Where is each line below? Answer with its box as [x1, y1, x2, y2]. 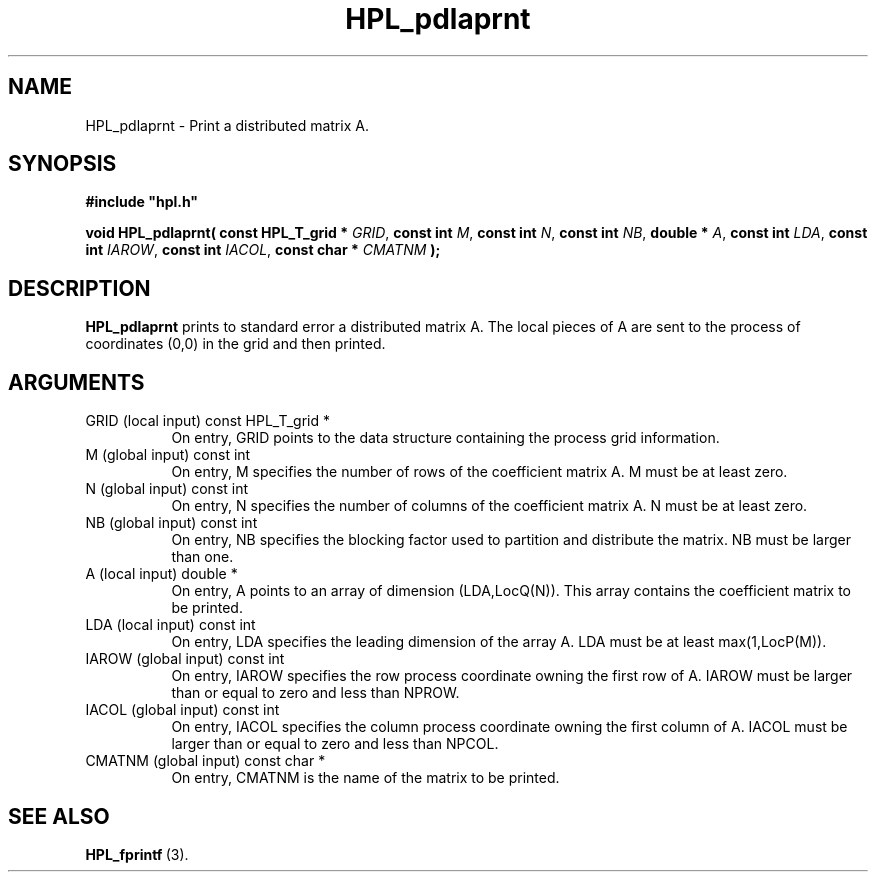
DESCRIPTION [8, 275, 151, 301]
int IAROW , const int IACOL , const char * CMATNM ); [85, 241, 441, 259]
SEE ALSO [8, 803, 110, 829]
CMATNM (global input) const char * [85, 752, 326, 770]
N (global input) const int [85, 480, 249, 498]
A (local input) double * [85, 565, 238, 583]
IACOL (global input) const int [85, 701, 280, 719]
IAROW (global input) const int [85, 650, 285, 668]
